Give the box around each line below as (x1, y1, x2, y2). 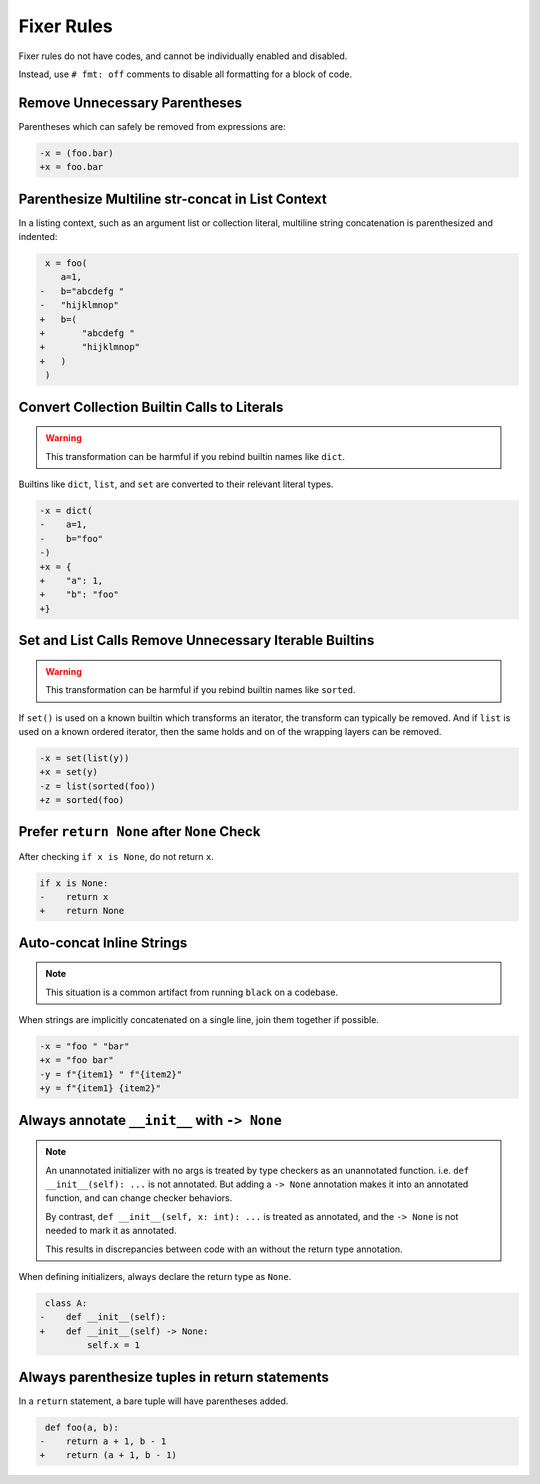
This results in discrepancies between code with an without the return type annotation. (45, 1243, 404, 1255)
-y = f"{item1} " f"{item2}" (39, 1068, 183, 1080)
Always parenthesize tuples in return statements (18, 1368, 330, 1385)
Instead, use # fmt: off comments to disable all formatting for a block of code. (18, 68, 353, 80)
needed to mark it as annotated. (45, 1225, 177, 1237)
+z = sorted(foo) (39, 795, 125, 806)
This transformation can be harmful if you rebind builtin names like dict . (45, 450, 345, 462)
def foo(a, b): (45, 1421, 120, 1433)
